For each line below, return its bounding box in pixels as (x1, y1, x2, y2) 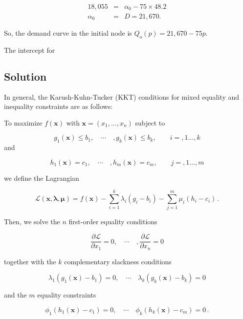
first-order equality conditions (68, 216, 157, 227)
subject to (135, 117, 165, 128)
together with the (4, 256, 56, 266)
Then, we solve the (4, 216, 60, 227)
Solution (4, 68, 47, 84)
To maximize (4, 117, 43, 128)
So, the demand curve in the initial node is (4, 27, 132, 38)
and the (4, 290, 27, 300)
